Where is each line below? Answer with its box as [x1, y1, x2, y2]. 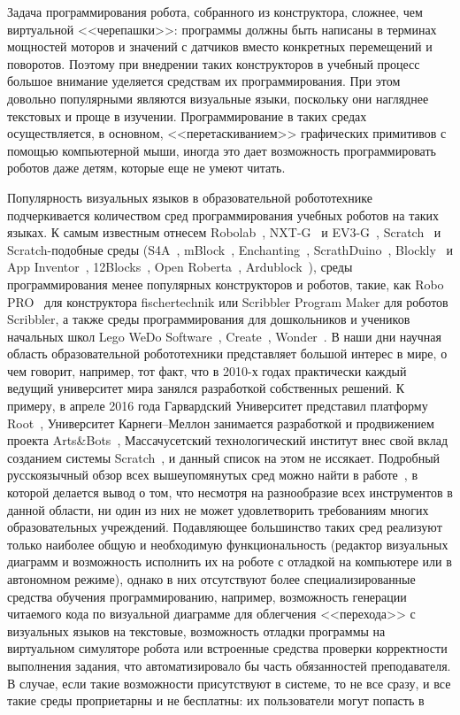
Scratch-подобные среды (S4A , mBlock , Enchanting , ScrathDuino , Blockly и [7, 240, 453, 258]
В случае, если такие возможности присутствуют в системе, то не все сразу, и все [7, 673, 451, 692]
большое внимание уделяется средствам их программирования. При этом [7, 72, 401, 90]
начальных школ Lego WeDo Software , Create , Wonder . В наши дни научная [7, 327, 442, 345]
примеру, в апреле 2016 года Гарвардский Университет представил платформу [7, 396, 428, 415]
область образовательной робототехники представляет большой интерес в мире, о [7, 344, 448, 363]
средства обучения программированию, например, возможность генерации [7, 587, 407, 605]
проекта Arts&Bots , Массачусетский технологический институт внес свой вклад [7, 431, 448, 450]
